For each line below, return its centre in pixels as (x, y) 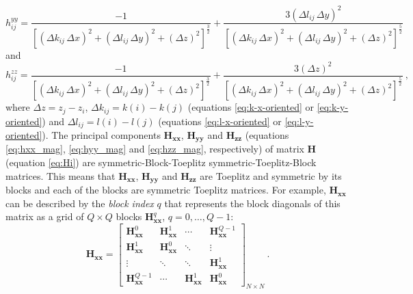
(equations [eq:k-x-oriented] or (251, 107)
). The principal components (101, 135)
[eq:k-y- (333, 107)
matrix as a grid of (45, 216)
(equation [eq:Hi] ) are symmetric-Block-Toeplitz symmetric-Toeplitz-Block (161, 162)
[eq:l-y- (299, 121)
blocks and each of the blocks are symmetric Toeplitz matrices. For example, (166, 190)
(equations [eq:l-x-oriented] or (220, 121)
